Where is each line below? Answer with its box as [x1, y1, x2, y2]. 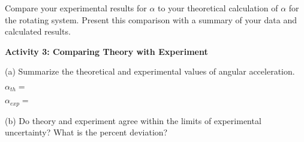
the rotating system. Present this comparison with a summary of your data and [5, 13, 297, 26]
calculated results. [5, 25, 71, 38]
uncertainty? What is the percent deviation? [5, 126, 168, 138]
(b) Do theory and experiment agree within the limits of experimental [5, 114, 261, 126]
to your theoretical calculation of [158, 2, 278, 14]
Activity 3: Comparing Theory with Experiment [5, 45, 208, 57]
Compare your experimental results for [5, 2, 147, 14]
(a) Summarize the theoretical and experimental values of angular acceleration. [5, 65, 295, 78]
